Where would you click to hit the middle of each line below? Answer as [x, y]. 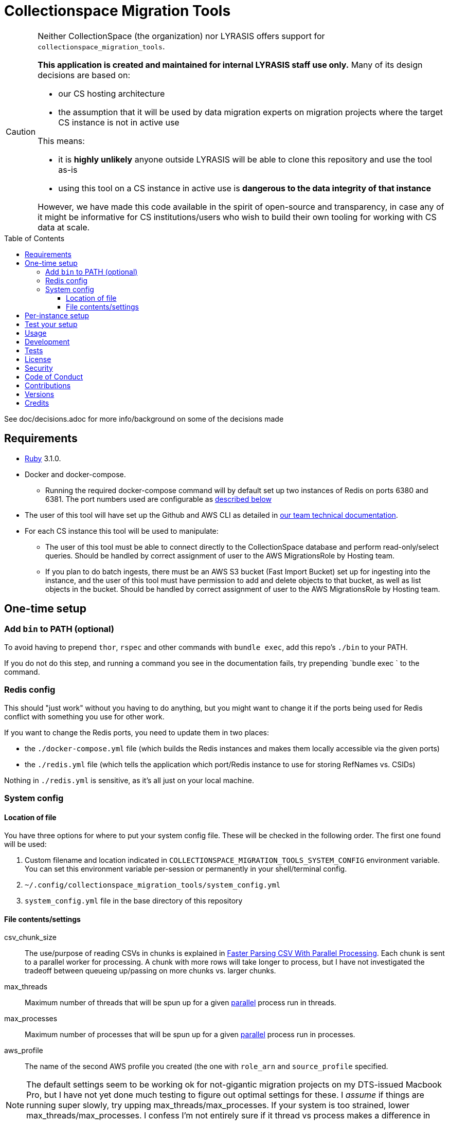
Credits [37, 403]
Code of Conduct [54, 376]
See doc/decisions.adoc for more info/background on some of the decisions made [144, 419]
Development [47, 341]
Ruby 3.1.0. [43, 458]
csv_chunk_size [30, 937]
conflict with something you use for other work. [84, 716]
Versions [40, 394]
